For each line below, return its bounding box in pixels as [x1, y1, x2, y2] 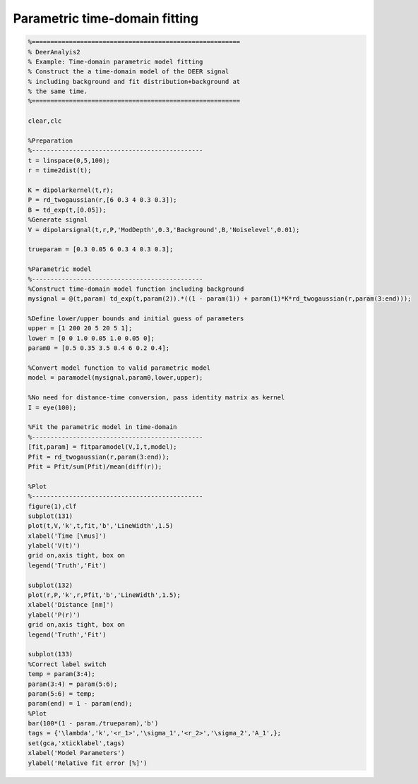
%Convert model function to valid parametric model [28, 364, 211, 372]
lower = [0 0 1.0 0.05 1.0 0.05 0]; [28, 334, 155, 342]
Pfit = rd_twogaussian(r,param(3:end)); [28, 452, 169, 461]
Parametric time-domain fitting [13, 11, 199, 26]
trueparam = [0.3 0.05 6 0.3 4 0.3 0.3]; [28, 246, 174, 253]
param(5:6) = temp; [28, 689, 95, 698]
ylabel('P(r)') [28, 610, 80, 619]
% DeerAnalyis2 [28, 48, 80, 56]
